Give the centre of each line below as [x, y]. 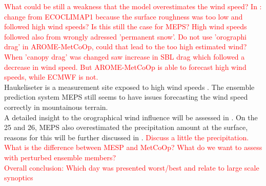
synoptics [19, 178]
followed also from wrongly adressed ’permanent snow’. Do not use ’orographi [125, 36]
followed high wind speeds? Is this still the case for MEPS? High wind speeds [126, 26]
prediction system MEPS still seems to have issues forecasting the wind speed [126, 97]
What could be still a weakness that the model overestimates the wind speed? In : [133, 6]
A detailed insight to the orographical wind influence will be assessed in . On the [131, 117]
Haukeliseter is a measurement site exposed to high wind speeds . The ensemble [129, 87]
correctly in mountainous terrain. [56, 107]
